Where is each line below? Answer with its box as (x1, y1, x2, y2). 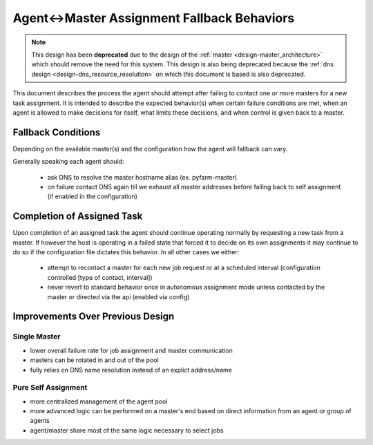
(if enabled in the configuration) (47, 192, 138, 200)
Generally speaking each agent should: (12, 158, 124, 166)
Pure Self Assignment (12, 383, 88, 392)
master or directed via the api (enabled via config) (47, 292, 190, 301)
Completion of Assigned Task (12, 211, 143, 223)
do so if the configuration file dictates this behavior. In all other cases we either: (12, 248, 240, 256)
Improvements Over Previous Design (12, 311, 175, 323)
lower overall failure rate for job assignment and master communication (30, 346, 233, 354)
